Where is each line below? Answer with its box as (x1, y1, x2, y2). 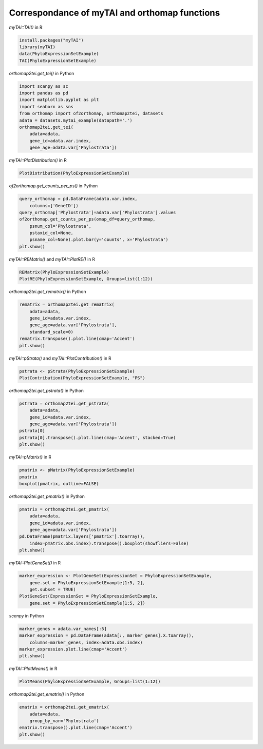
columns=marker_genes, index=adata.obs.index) (29, 639, 143, 645)
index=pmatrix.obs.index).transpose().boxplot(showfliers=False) (29, 540, 189, 546)
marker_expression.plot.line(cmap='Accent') (19, 646, 128, 652)
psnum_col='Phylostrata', (29, 223, 92, 229)
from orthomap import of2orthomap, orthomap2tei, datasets (19, 111, 163, 117)
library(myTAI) (19, 44, 56, 50)
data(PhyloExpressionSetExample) (19, 51, 99, 57)
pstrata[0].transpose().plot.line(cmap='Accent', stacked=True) (19, 434, 176, 440)
